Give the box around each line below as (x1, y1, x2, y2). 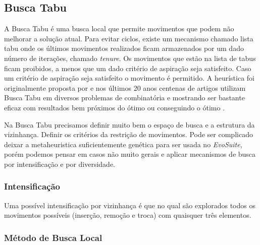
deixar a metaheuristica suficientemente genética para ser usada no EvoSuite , (4, 139, 242, 149)
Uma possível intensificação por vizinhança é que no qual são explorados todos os (4, 200, 255, 210)
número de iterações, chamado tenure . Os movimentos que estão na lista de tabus (4, 52, 256, 63)
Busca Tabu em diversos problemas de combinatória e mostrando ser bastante (4, 92, 245, 103)
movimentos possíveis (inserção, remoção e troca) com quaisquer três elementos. (4, 210, 251, 220)
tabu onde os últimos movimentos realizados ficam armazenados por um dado (4, 43, 244, 53)
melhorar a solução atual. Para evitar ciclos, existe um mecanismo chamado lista (4, 33, 253, 43)
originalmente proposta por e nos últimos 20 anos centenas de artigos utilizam (4, 82, 246, 93)
